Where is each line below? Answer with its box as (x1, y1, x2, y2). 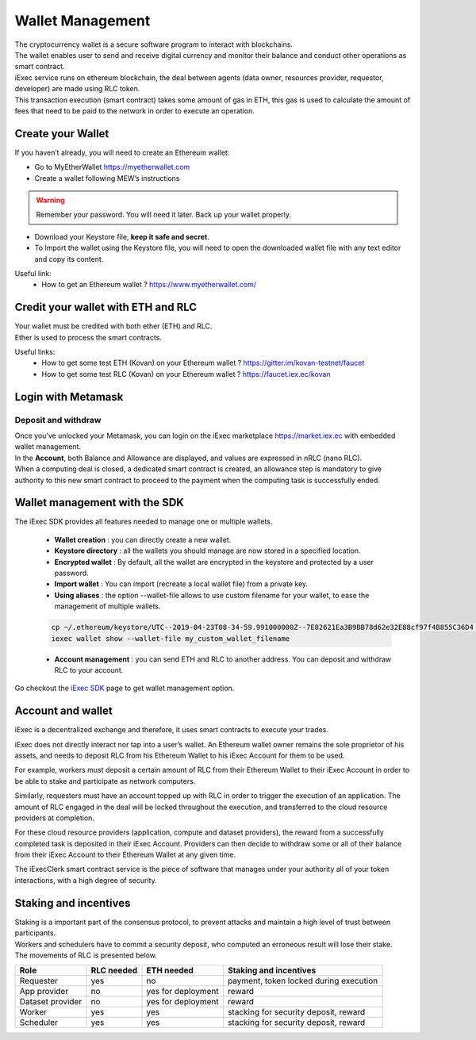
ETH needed (146, 965, 194, 976)
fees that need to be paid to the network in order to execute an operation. (14, 106, 255, 115)
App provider (19, 986, 69, 997)
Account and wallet (14, 704, 113, 718)
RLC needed (90, 965, 138, 976)
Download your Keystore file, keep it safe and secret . (34, 232, 209, 241)
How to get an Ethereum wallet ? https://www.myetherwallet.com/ (41, 280, 257, 290)
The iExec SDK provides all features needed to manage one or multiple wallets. (14, 516, 273, 527)
